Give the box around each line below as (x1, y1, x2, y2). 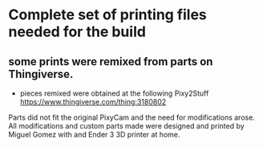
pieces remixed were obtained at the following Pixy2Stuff (19, 88, 209, 98)
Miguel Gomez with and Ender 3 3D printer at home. (8, 130, 180, 139)
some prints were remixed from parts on (8, 55, 213, 68)
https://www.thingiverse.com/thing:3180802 (19, 97, 167, 106)
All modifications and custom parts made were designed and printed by (8, 121, 245, 130)
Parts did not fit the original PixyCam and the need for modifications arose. (8, 112, 255, 122)
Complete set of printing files (8, 6, 207, 24)
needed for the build (8, 22, 147, 41)
